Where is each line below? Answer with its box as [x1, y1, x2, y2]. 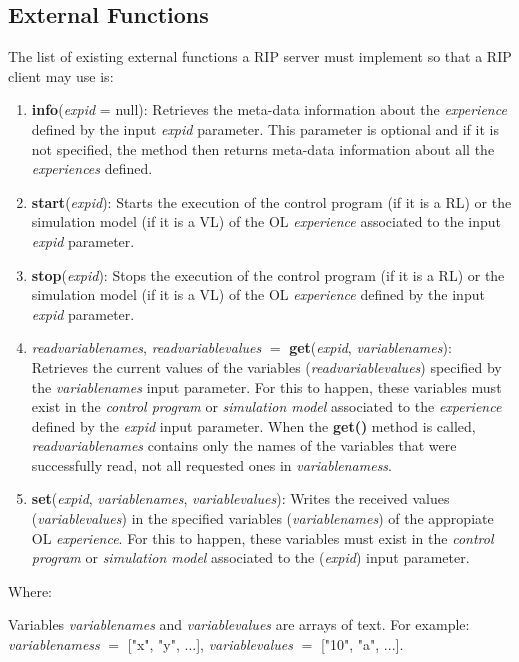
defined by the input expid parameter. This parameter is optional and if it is [31, 118, 499, 139]
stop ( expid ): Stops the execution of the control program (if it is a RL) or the [31, 264, 505, 285]
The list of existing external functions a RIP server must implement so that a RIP [8, 46, 512, 67]
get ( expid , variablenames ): [289, 337, 452, 358]
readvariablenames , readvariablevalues [31, 337, 262, 358]
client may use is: [8, 65, 114, 86]
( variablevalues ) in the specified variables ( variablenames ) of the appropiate [31, 508, 494, 529]
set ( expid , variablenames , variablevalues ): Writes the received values [31, 488, 450, 509]
